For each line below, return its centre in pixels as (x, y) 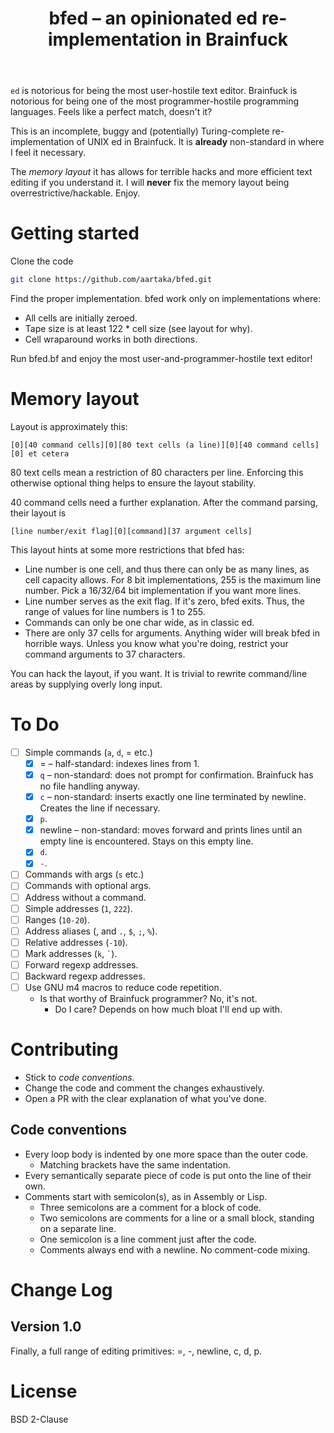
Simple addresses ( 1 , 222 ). (78, 908)
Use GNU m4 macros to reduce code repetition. (123, 987)
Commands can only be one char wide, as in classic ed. (139, 622)
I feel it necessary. (48, 153)
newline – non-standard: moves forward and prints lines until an (171, 830)
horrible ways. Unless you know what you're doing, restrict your (156, 643)
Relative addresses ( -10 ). (76, 942)
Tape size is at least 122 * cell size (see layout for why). (138, 328)
